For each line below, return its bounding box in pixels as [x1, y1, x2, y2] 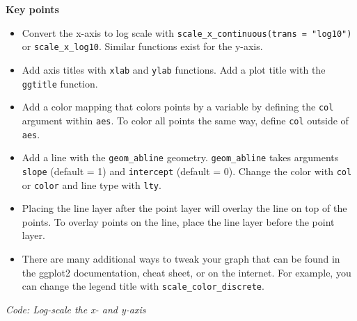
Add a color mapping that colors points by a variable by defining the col [22, 99, 334, 114]
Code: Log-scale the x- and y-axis [6, 302, 146, 316]
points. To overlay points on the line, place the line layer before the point [22, 214, 335, 229]
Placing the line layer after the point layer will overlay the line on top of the [22, 201, 347, 215]
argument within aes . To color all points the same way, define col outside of [22, 113, 349, 127]
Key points [6, 2, 59, 16]
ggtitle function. [22, 76, 98, 90]
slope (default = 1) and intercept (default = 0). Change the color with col [22, 163, 352, 178]
